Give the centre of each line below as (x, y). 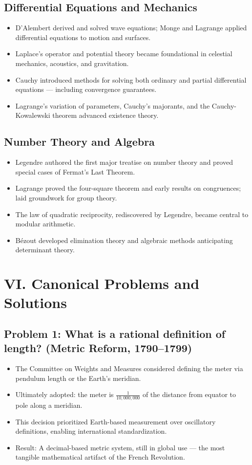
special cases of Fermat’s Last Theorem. (75, 171)
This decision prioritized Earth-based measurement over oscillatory (115, 421)
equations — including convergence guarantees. (86, 89)
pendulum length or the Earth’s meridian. (78, 378)
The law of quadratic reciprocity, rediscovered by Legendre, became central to (132, 214)
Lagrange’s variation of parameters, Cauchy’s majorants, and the (113, 105)
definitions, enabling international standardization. (91, 431)
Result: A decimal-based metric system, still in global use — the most (120, 447)
